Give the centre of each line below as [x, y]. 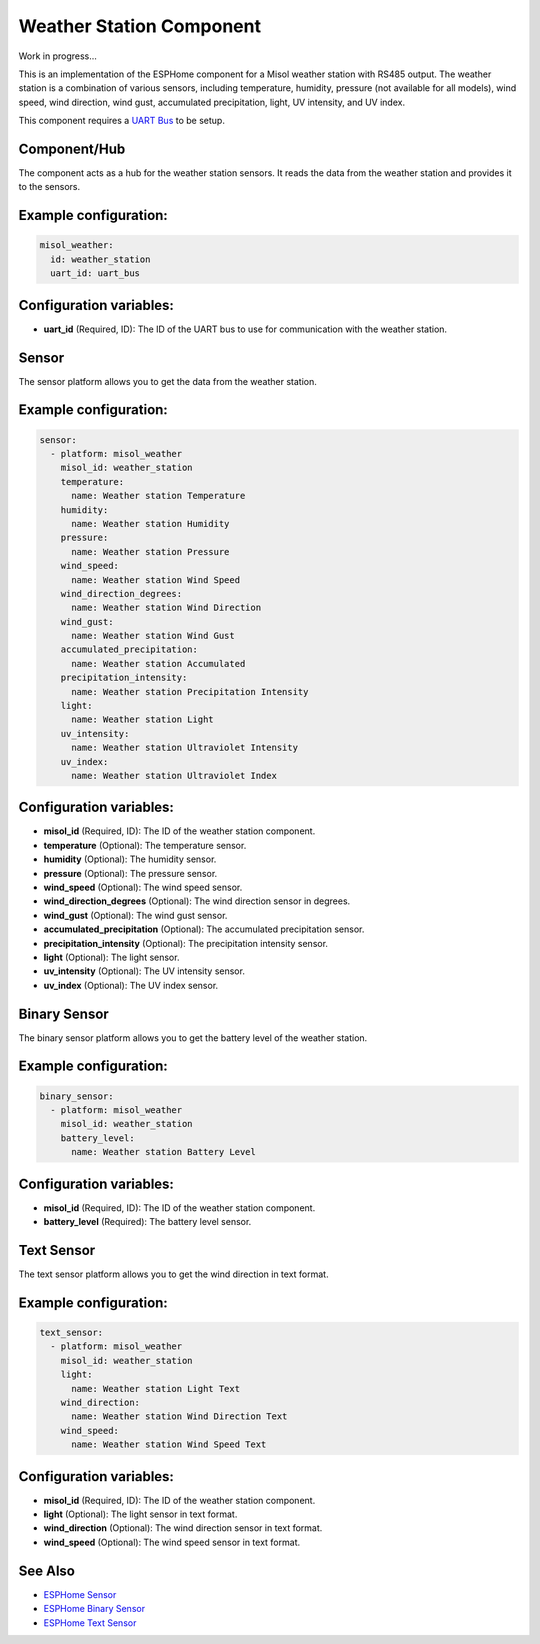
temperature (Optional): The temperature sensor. [145, 845]
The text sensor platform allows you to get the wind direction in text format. [173, 1274]
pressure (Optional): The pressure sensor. [130, 873]
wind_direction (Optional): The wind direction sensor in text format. [183, 1528]
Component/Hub [72, 148]
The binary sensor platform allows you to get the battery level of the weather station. [193, 1037]
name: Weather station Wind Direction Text [179, 1416]
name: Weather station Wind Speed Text [169, 1444]
